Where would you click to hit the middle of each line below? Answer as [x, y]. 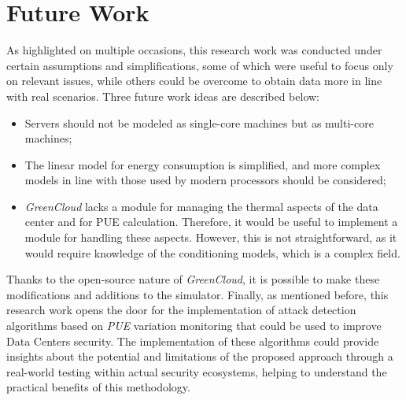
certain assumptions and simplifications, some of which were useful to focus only [200, 65]
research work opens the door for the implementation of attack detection [181, 310]
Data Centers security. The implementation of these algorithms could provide [193, 341]
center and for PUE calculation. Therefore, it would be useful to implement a [211, 222]
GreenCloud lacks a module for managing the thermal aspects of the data [201, 206]
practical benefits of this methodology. [98, 387]
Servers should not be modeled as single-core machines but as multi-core [199, 122]
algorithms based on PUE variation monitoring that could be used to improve [194, 326]
